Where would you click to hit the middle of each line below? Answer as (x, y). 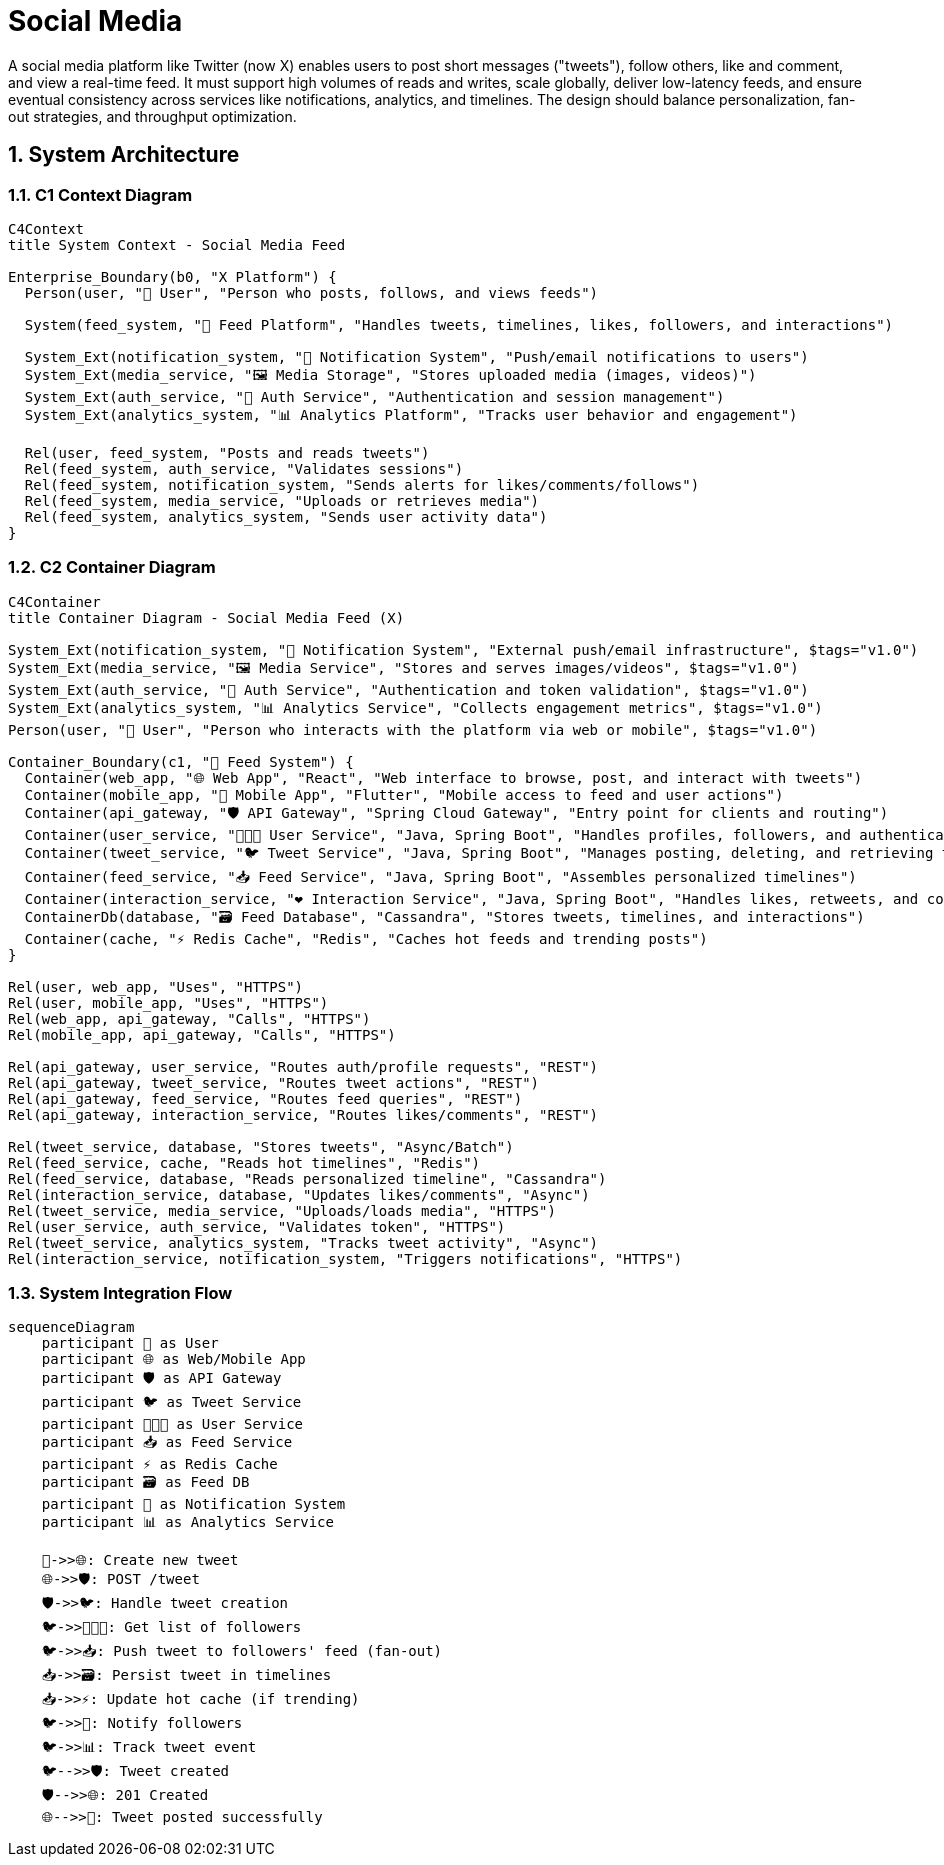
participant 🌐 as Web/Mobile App (173, 1359)
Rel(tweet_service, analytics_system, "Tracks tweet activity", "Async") (303, 1242)
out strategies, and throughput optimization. (152, 116)
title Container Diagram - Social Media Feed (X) (206, 617)
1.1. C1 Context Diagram (100, 194)
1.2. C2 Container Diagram (112, 567)
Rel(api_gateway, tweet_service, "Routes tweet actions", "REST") (274, 1082)
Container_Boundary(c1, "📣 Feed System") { (181, 761)
